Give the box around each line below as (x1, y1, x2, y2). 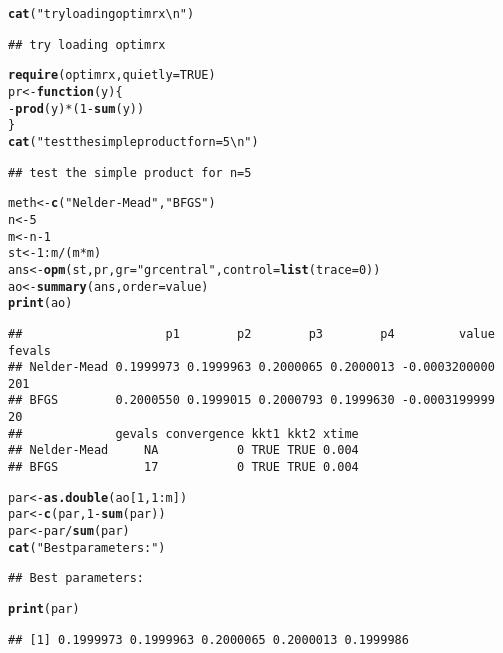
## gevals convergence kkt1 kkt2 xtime (8, 426, 359, 441)
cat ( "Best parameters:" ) (8, 540, 166, 555)
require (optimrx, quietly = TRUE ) (8, 68, 216, 83)
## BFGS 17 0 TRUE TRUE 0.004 (8, 460, 359, 475)
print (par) (8, 602, 80, 617)
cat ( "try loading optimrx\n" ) (8, 7, 195, 21)
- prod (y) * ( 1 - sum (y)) (8, 101, 145, 116)
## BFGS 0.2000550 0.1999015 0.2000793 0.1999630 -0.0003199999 (8, 393, 495, 408)
